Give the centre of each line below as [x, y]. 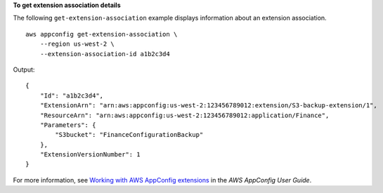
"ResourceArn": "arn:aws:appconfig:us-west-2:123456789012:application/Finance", [184, 115]
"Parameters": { [68, 125]
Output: [24, 69]
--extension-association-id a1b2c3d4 [105, 54]
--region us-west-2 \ [77, 44]
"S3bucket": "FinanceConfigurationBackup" [129, 135]
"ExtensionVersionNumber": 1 [90, 155]
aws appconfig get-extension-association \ [102, 34]
